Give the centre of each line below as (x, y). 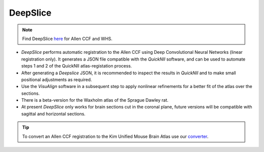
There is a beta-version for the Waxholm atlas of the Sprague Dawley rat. (95, 100)
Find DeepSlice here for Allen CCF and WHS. (67, 39)
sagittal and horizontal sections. (53, 114)
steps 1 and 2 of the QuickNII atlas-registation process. (77, 66)
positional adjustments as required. (57, 79)
